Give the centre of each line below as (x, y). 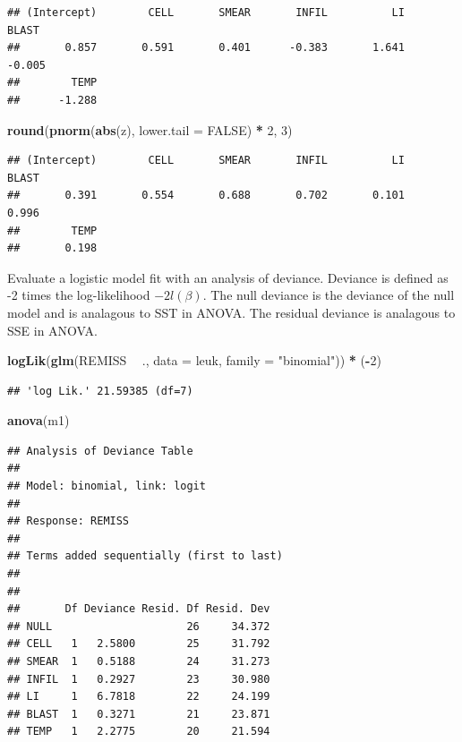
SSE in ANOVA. (52, 330)
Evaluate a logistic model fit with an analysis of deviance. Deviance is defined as (228, 277)
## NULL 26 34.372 (139, 626)
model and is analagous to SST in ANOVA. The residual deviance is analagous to (231, 312)
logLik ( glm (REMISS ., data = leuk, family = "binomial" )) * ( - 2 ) (194, 360)
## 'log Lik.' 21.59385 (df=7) (100, 391)
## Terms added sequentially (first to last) (145, 556)
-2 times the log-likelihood (79, 295)
